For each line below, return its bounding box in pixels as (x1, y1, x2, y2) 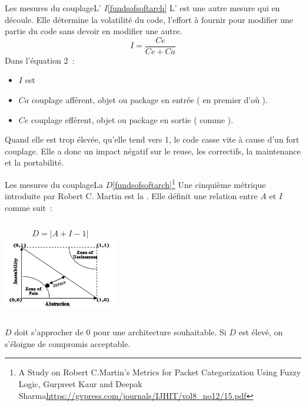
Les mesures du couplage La (5, 178, 104, 190)
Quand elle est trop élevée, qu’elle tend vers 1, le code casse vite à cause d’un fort (5, 133, 300, 146)
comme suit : (5, 201, 52, 213)
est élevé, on (238, 326, 283, 338)
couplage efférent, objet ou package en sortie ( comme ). (31, 113, 234, 126)
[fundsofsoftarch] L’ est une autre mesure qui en (107, 2, 280, 14)
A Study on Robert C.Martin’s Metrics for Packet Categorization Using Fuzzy (18, 366, 301, 378)
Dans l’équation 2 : (5, 54, 75, 66)
